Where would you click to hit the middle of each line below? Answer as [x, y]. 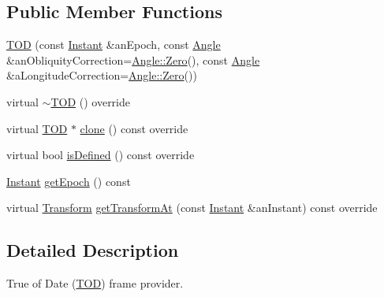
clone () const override [134, 128]
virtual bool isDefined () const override [101, 155]
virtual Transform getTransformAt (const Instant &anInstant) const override [192, 208]
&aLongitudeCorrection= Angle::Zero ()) [102, 75]
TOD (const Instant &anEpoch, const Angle [114, 45]
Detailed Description [93, 250]
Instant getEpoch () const [69, 181]
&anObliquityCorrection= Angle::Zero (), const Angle [133, 59]
